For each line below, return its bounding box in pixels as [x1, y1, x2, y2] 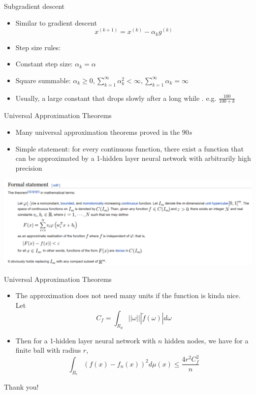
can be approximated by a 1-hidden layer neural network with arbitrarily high [15, 153, 251, 163]
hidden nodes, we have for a [164, 335, 249, 345]
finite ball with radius [15, 345, 81, 355]
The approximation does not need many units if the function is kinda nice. [15, 290, 241, 301]
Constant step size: [15, 59, 73, 69]
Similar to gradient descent [15, 17, 97, 28]
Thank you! [4, 382, 39, 392]
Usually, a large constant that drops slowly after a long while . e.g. [15, 92, 217, 103]
